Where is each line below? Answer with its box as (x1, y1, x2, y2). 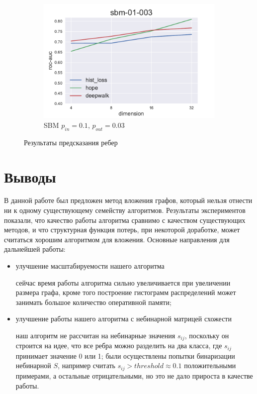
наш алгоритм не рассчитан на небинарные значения (15, 330, 175, 340)
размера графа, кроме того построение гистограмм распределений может (15, 287, 236, 297)
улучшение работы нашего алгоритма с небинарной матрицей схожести (15, 313, 232, 324)
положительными (184, 360, 236, 371)
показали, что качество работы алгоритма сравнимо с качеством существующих (4, 214, 246, 225)
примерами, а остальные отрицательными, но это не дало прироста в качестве (15, 370, 253, 381)
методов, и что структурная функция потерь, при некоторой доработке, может (4, 224, 240, 235)
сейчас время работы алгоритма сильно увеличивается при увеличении (15, 277, 231, 288)
